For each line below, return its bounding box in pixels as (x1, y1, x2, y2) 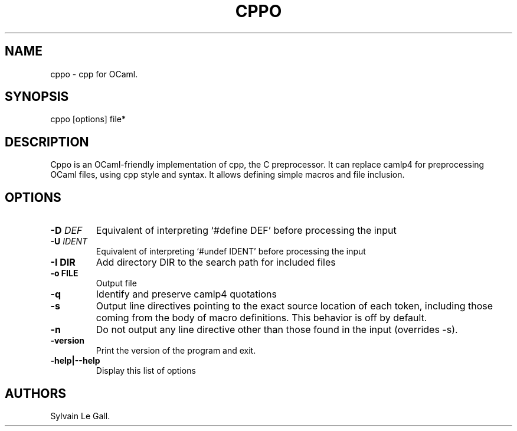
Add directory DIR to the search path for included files (96, 256, 336, 269)
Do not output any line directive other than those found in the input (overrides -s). (96, 324, 458, 336)
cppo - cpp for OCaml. (50, 68, 138, 79)
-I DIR (50, 256, 76, 269)
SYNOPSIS (5, 89, 69, 105)
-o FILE (50, 268, 78, 279)
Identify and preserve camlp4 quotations (96, 288, 277, 301)
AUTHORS (5, 386, 67, 401)
